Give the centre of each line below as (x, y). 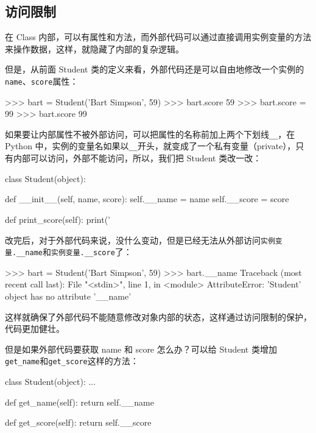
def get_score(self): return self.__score (78, 422)
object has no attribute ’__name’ (68, 296)
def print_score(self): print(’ (58, 219)
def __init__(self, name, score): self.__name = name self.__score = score (147, 199)
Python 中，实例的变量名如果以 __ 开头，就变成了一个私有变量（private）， (150, 146)
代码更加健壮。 (35, 329)
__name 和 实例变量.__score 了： (74, 252)
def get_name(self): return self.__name (79, 402)
